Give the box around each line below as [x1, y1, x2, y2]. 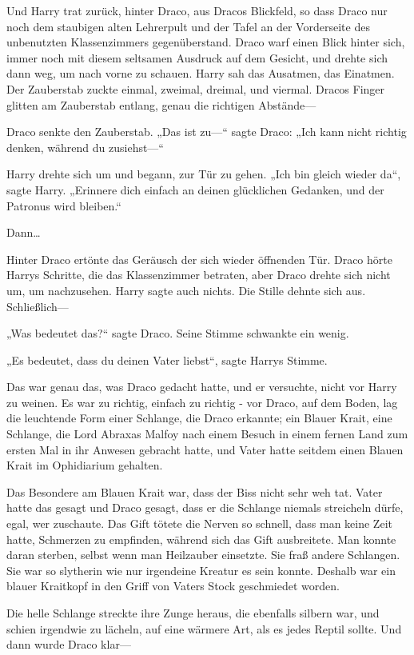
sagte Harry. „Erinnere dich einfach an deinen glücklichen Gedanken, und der [6, 181, 384, 198]
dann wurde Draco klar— [6, 636, 131, 653]
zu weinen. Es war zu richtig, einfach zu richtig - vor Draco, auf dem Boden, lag [6, 393, 398, 410]
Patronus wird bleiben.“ [6, 197, 121, 214]
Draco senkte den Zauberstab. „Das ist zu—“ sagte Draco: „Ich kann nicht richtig [6, 123, 407, 140]
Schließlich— [6, 298, 69, 314]
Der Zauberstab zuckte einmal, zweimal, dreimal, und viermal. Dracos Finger [6, 80, 385, 97]
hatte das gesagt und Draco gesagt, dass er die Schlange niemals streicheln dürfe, [6, 499, 404, 516]
